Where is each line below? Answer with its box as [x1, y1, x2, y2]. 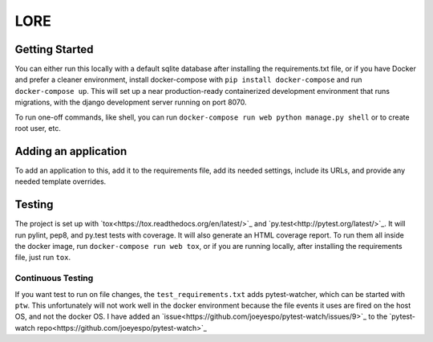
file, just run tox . [14, 253, 71, 263]
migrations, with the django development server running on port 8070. [14, 97, 248, 108]
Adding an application [14, 145, 127, 158]
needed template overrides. [14, 177, 107, 186]
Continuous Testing [14, 273, 94, 284]
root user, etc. [14, 124, 62, 133]
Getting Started [14, 43, 94, 56]
